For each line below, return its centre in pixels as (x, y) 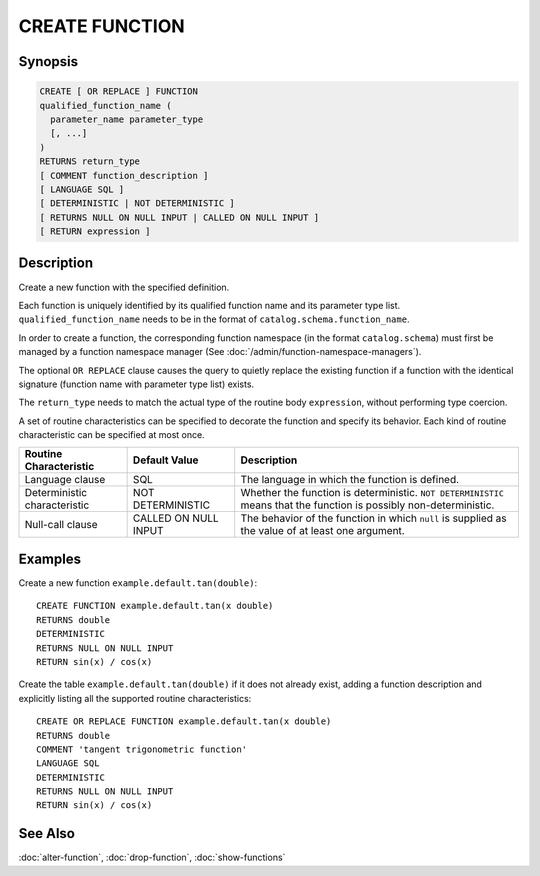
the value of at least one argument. (322, 531)
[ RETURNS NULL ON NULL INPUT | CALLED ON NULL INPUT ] (179, 217)
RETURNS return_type (89, 161)
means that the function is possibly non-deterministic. (367, 505)
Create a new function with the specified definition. (124, 287)
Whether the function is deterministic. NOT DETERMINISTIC (372, 493)
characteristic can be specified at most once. (111, 435)
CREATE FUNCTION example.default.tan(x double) (155, 606)
